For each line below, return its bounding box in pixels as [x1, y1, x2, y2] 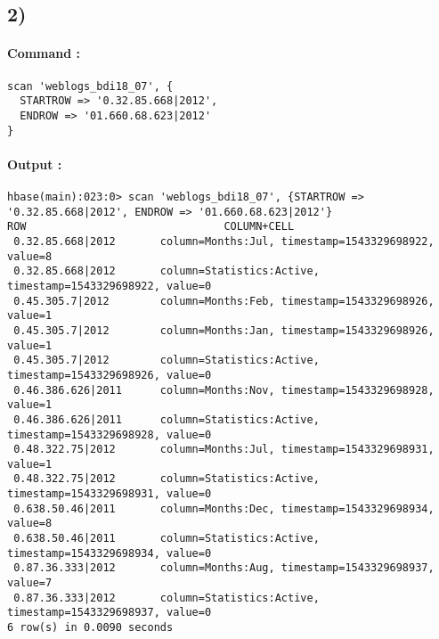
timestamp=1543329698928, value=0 [7, 428, 212, 441]
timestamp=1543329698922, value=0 [7, 279, 212, 292]
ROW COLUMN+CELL [7, 220, 295, 233]
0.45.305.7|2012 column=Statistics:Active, [13, 354, 320, 367]
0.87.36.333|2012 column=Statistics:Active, [13, 591, 320, 604]
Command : [7, 44, 81, 62]
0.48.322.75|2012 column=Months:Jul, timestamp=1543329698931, [13, 443, 435, 456]
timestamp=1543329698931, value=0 [7, 487, 212, 501]
